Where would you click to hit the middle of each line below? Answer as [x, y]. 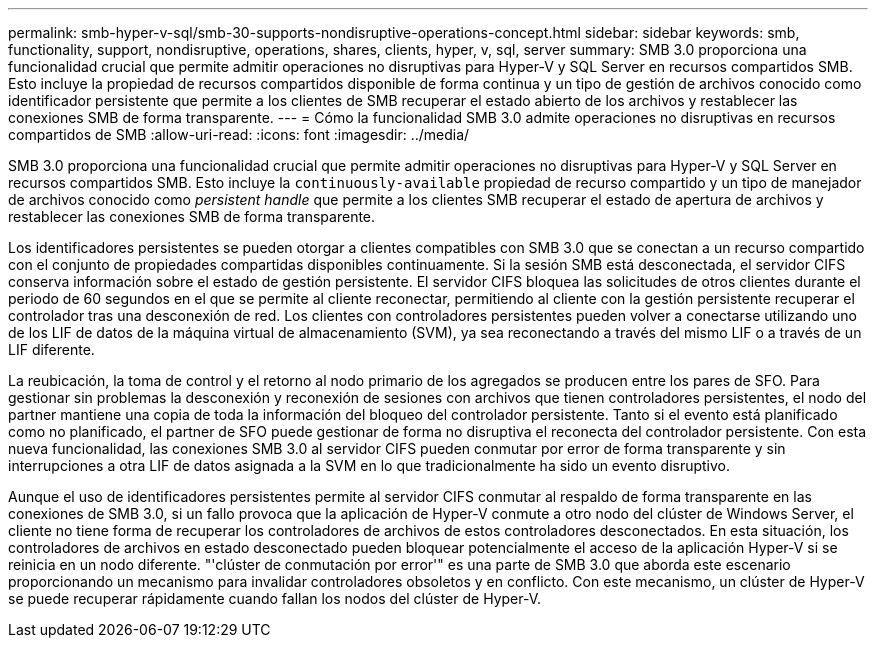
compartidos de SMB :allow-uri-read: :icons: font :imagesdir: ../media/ [239, 134]
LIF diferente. [51, 349]
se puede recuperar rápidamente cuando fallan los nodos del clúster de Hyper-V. [275, 598]
